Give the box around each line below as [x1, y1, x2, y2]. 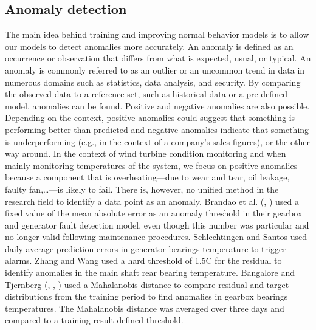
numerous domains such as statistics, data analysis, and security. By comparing [5, 75, 301, 88]
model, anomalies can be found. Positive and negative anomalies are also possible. [5, 99, 310, 112]
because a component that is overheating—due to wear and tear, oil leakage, [5, 171, 290, 184]
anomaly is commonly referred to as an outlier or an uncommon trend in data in [5, 63, 305, 76]
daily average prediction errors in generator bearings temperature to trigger [5, 242, 286, 255]
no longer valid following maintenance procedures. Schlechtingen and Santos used [5, 230, 307, 243]
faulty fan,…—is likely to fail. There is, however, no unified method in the [5, 182, 279, 195]
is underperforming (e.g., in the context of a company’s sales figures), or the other [5, 135, 310, 148]
